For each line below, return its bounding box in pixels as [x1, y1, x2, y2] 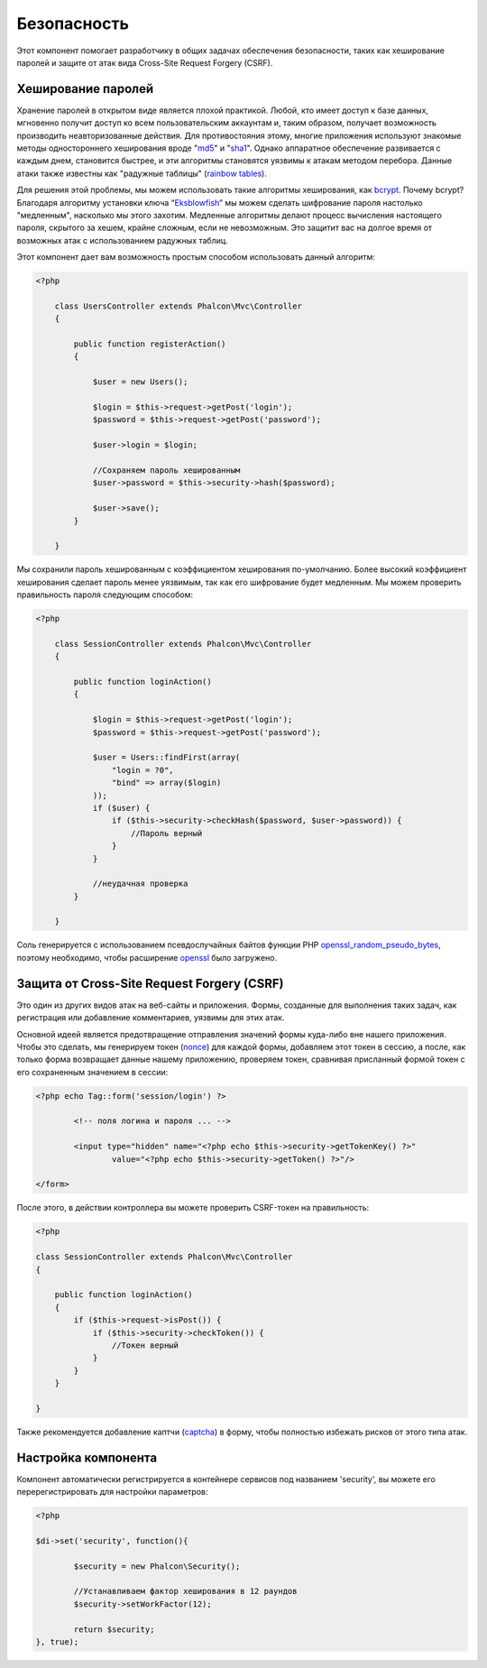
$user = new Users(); [92, 377, 188, 387]
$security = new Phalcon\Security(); [73, 1561, 241, 1571]
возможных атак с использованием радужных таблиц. [16, 235, 229, 245]
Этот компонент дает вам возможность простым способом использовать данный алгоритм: [16, 252, 376, 263]
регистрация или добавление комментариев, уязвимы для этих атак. [16, 1012, 285, 1023]
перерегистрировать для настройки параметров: [16, 1487, 208, 1498]
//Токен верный [111, 1340, 179, 1350]
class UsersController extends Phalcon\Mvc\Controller [54, 300, 302, 311]
